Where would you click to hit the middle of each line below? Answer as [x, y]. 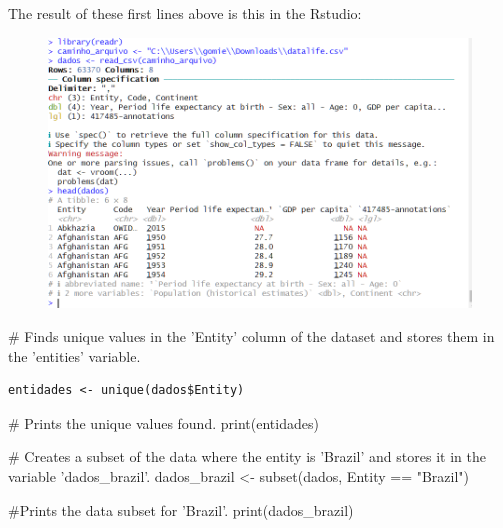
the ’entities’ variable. [74, 355]
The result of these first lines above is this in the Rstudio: [185, 13]
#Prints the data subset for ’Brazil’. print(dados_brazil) [181, 509]
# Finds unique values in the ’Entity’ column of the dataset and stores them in [251, 336]
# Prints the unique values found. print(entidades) [163, 422]
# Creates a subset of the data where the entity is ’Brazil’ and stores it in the [247, 456]
